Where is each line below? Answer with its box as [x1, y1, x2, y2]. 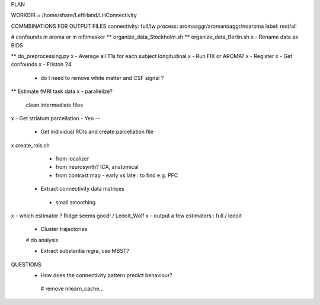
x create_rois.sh [11, 142, 50, 149]
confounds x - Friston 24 [11, 61, 72, 68]
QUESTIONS [11, 261, 41, 268]
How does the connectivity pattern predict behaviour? [40, 271, 173, 278]
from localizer [55, 155, 89, 162]
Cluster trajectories [40, 226, 88, 233]
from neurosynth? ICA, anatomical [55, 163, 139, 171]
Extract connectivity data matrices [40, 185, 124, 192]
